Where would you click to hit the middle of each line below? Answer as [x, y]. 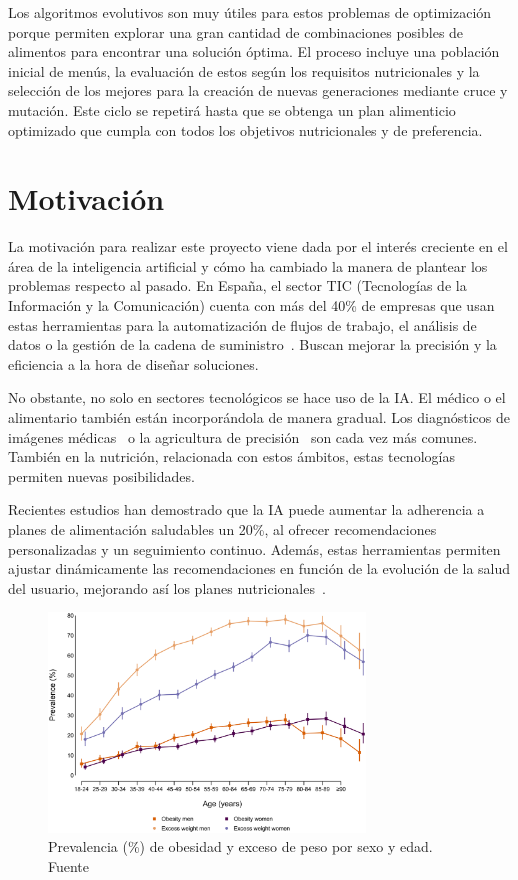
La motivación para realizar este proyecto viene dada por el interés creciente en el [258, 246]
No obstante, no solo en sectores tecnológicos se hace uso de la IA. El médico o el [257, 397]
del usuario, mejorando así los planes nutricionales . [167, 587]
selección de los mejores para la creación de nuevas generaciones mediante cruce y [258, 90]
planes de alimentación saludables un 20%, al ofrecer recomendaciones [222, 529]
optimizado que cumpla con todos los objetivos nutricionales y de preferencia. [245, 129]
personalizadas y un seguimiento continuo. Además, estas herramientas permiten [254, 548]
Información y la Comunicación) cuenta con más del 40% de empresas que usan [251, 305]
